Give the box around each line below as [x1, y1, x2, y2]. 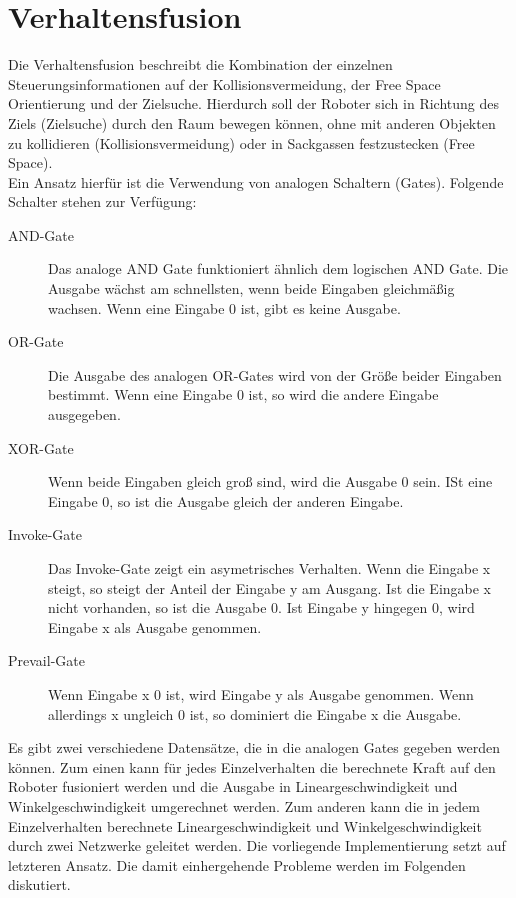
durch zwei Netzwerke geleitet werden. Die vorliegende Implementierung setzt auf [8, 835, 506, 856]
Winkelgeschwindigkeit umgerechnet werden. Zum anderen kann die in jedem [8, 795, 480, 816]
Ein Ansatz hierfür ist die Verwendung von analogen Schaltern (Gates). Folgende [8, 171, 504, 192]
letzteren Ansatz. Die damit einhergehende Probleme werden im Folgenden [8, 854, 466, 875]
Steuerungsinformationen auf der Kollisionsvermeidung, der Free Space [8, 73, 441, 94]
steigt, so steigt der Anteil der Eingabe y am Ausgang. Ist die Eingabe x [48, 577, 492, 598]
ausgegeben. [48, 404, 121, 425]
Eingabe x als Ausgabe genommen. [48, 616, 262, 637]
